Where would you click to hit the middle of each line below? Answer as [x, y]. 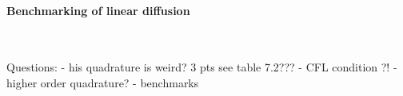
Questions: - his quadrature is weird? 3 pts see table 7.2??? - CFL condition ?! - [202, 67]
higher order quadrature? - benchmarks [103, 82]
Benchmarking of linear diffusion [98, 10]
